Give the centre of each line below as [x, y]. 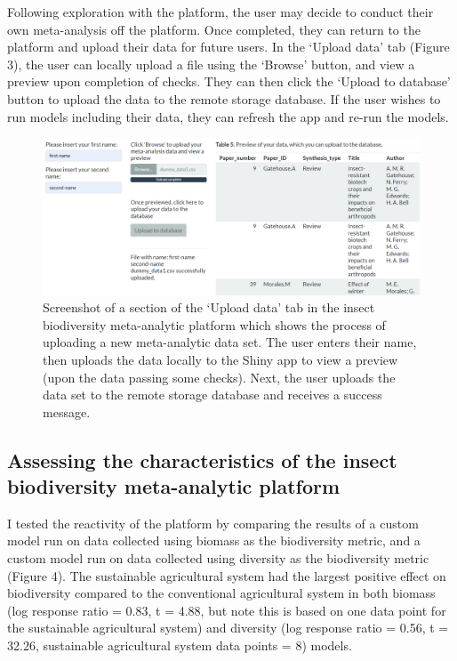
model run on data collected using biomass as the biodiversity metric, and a [214, 540]
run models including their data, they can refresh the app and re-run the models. [228, 116]
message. [67, 411]
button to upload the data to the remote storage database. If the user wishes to [224, 98]
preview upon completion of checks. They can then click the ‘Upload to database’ [229, 81]
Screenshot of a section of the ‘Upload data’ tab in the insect [209, 307]
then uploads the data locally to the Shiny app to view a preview [220, 359]
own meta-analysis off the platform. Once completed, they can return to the [214, 29]
